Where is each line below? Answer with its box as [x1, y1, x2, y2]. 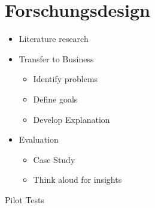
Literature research [19, 32, 89, 45]
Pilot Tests [5, 193, 45, 206]
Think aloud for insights [33, 173, 122, 186]
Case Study [33, 153, 75, 165]
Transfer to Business [19, 52, 94, 65]
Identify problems [33, 73, 98, 85]
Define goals [33, 92, 78, 105]
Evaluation [19, 133, 59, 146]
